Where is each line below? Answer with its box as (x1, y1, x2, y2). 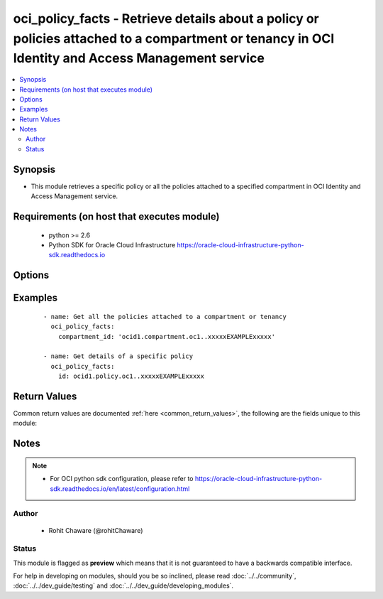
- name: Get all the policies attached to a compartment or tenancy (43, 313, 287, 320)
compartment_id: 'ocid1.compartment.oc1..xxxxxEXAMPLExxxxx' (57, 333, 276, 340)
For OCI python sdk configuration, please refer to (50, 475, 194, 483)
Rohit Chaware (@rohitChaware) (48, 526, 143, 534)
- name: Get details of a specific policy (43, 352, 194, 360)
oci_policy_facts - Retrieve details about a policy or (13, 11, 319, 26)
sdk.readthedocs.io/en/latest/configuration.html (50, 484, 190, 493)
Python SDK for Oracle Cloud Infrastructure (48, 240, 176, 249)
